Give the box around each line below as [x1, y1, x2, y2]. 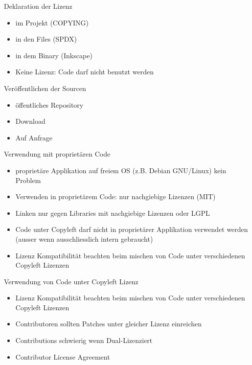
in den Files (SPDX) [15, 34, 77, 44]
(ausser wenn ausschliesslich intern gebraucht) [15, 233, 153, 244]
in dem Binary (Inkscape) [15, 50, 92, 60]
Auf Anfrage [15, 132, 52, 142]
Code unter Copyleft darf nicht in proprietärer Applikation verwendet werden [15, 224, 248, 234]
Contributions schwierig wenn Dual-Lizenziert [15, 335, 153, 345]
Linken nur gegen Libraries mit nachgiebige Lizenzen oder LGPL [15, 207, 210, 218]
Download [15, 116, 46, 126]
